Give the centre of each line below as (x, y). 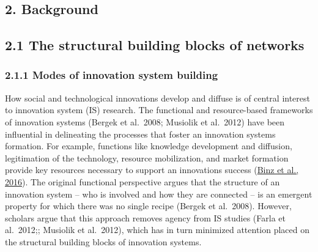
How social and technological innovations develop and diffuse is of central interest (157, 98)
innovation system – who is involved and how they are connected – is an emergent (159, 194)
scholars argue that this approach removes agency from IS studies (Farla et (145, 217)
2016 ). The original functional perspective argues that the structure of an (142, 181)
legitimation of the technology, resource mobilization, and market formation (147, 157)
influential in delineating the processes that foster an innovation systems (140, 134)
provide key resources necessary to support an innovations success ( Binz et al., (152, 170)
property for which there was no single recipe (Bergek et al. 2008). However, (148, 206)
